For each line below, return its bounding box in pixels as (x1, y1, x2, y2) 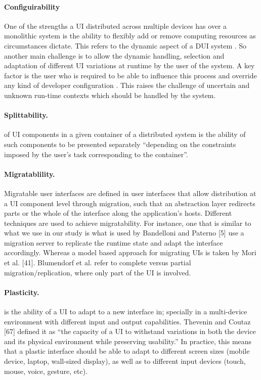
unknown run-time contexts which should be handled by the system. (4, 89, 216, 100)
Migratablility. (4, 168, 55, 179)
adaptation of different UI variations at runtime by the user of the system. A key (4, 60, 255, 71)
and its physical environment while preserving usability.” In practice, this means (4, 336, 252, 346)
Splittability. (4, 110, 48, 120)
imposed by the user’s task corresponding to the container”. (4, 149, 188, 159)
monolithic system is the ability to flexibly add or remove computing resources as (4, 30, 256, 41)
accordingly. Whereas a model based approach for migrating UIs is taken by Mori (4, 247, 256, 258)
